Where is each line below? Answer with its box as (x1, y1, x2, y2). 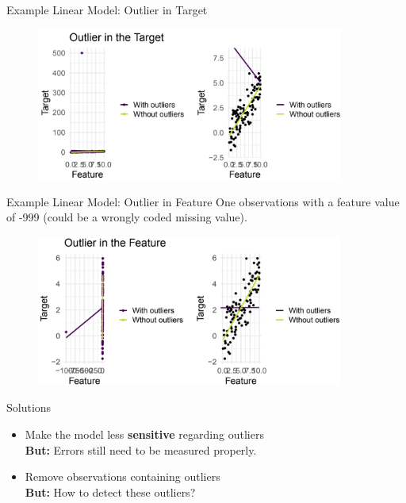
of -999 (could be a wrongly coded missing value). (6, 209, 247, 225)
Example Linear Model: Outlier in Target (6, 2, 208, 17)
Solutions (6, 399, 52, 416)
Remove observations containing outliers (25, 468, 220, 485)
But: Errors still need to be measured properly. (25, 441, 257, 458)
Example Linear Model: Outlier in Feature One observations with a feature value (6, 193, 400, 209)
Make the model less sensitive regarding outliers (25, 426, 264, 443)
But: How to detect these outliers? (25, 483, 196, 500)
